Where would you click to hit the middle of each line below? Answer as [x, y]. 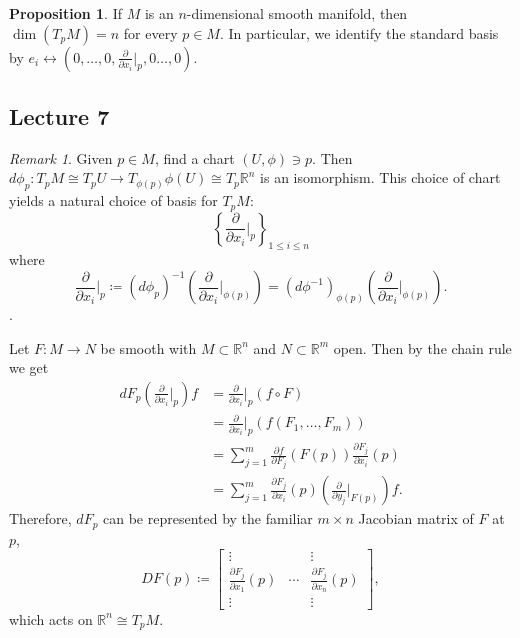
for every [150, 32]
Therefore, [40, 518]
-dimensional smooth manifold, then [297, 13]
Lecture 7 [59, 115]
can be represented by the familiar [208, 518]
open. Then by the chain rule [422, 347]
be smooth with [148, 347]
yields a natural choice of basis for [113, 200]
